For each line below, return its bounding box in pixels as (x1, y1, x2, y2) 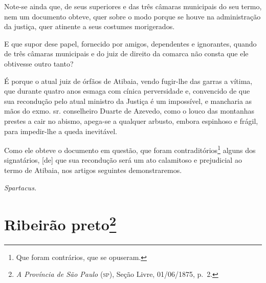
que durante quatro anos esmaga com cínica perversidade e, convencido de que (4, 85, 250, 96)
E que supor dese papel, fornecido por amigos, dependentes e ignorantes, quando (4, 38, 257, 49)
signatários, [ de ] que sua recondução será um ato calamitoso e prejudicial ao (4, 155, 242, 165)
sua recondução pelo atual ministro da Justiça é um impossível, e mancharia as (4, 95, 252, 106)
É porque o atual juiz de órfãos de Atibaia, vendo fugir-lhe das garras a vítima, (4, 75, 253, 86)
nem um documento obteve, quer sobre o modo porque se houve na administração (4, 11, 261, 21)
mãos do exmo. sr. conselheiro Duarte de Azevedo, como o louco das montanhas (4, 105, 255, 116)
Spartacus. (4, 182, 37, 192)
